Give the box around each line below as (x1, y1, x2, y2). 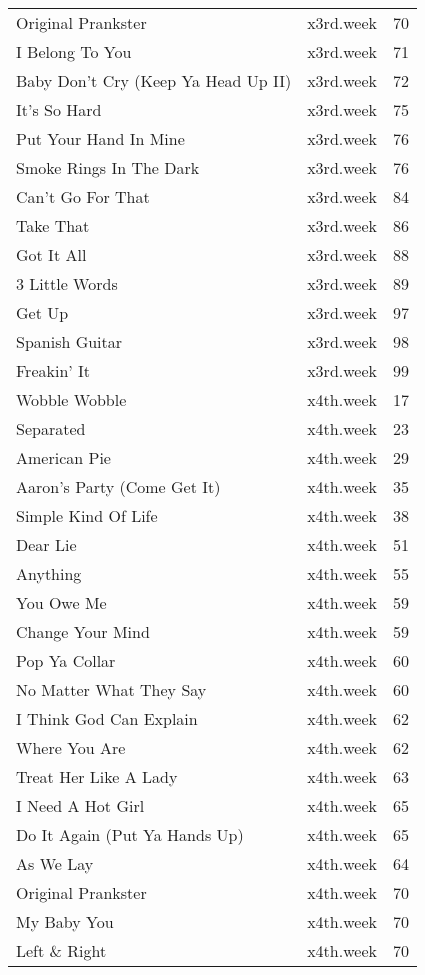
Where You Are (16, 736, 126, 759)
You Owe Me (16, 591, 107, 614)
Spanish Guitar (16, 330, 123, 353)
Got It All (16, 243, 87, 266)
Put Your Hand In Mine (16, 127, 185, 150)
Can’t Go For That (16, 185, 150, 208)
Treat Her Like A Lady (16, 765, 178, 788)
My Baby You (16, 910, 114, 933)
